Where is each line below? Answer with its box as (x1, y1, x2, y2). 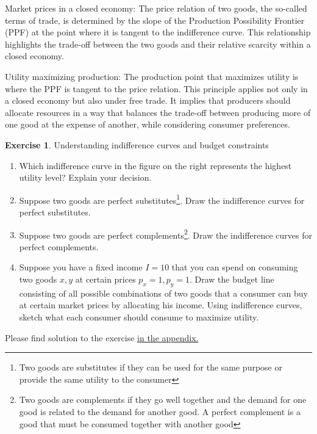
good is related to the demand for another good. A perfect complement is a (19, 405, 301, 418)
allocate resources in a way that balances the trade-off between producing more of (5, 106, 311, 118)
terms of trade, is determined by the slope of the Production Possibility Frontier (5, 13, 305, 26)
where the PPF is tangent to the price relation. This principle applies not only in (5, 82, 308, 95)
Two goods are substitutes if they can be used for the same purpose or (19, 361, 282, 374)
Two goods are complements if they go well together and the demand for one (19, 393, 307, 406)
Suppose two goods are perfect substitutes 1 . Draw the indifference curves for (19, 192, 305, 206)
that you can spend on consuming (171, 261, 298, 273)
